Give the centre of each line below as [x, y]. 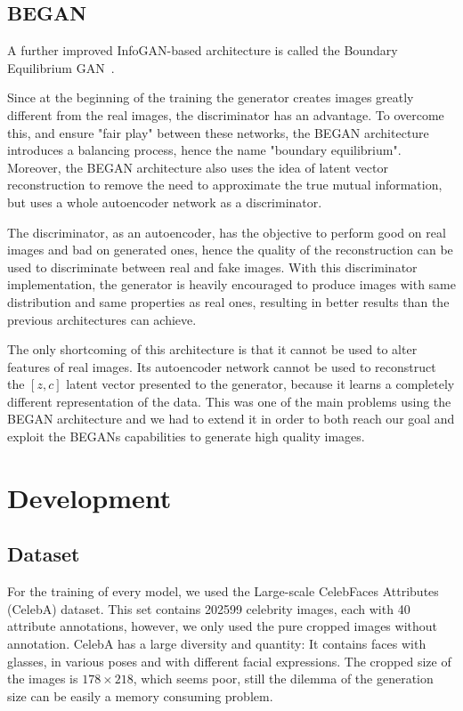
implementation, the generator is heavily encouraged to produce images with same [231, 284]
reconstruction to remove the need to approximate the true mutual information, [225, 185]
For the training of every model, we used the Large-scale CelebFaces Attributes [223, 591]
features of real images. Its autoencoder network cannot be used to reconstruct [222, 366]
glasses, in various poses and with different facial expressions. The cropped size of [229, 661]
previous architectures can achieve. [102, 319]
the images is [43, 679]
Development [89, 497]
